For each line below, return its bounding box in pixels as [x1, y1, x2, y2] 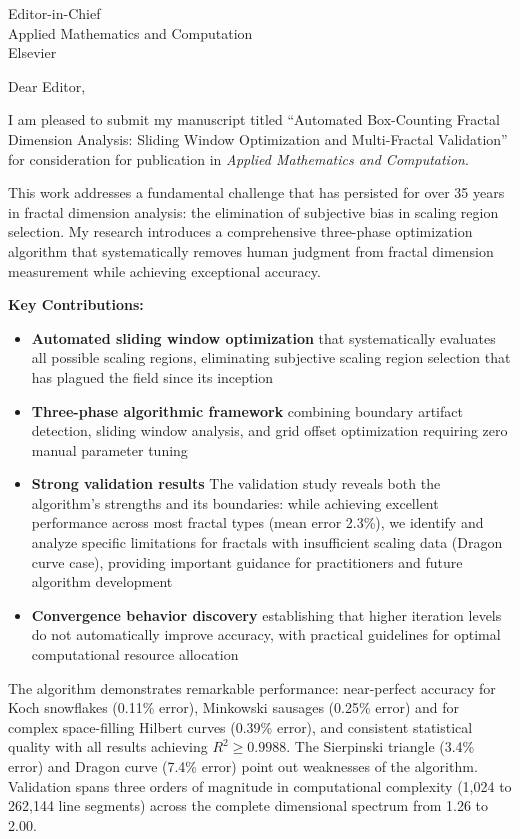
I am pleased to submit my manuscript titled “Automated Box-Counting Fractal [8, 109, 500, 130]
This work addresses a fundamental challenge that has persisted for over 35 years [8, 182, 505, 203]
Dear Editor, [8, 75, 86, 96]
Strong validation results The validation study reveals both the [31, 473, 441, 494]
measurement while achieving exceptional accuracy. [8, 260, 321, 281]
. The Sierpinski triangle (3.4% [286, 736, 475, 757]
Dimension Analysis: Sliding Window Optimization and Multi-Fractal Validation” [8, 128, 508, 149]
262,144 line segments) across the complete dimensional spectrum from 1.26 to [8, 795, 489, 816]
